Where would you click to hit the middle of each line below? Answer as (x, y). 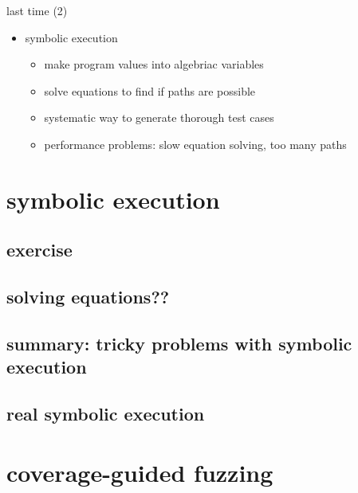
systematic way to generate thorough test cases (159, 117)
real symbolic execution (106, 414)
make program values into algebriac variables (154, 64)
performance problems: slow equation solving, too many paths (195, 144)
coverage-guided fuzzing (140, 472)
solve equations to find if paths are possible (150, 90)
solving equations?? (88, 297)
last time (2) (37, 10)
